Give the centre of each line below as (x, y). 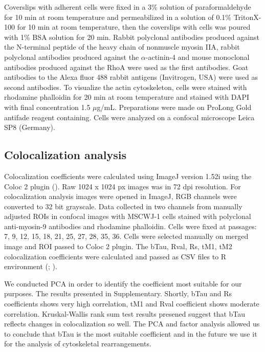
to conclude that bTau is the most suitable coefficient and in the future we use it (131, 333)
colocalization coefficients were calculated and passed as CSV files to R (115, 256)
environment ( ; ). (31, 266)
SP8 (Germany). (30, 127)
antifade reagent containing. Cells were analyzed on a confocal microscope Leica (129, 117)
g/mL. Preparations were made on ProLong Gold (174, 107)
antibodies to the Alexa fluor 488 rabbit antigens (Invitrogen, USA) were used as (131, 77)
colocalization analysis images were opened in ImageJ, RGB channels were (120, 196)
